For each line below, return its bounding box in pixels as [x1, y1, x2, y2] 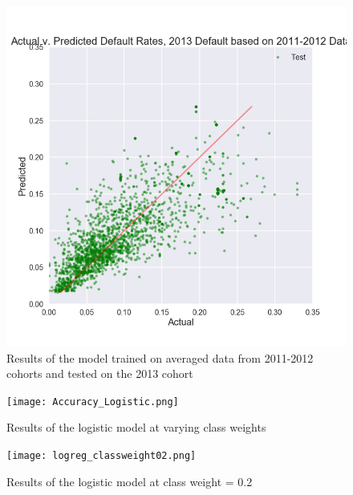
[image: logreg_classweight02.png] [6, 450, 197, 462]
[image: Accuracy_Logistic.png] [6, 396, 179, 408]
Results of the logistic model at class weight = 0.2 [6, 473, 253, 489]
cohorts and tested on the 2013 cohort [6, 365, 193, 382]
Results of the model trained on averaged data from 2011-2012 [6, 349, 314, 366]
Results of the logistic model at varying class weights [6, 419, 266, 436]
